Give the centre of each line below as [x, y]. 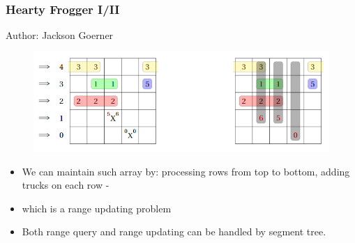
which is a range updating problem [97, 208]
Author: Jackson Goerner [60, 35]
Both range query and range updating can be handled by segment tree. [174, 232]
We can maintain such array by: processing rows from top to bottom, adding [186, 171]
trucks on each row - [66, 185]
